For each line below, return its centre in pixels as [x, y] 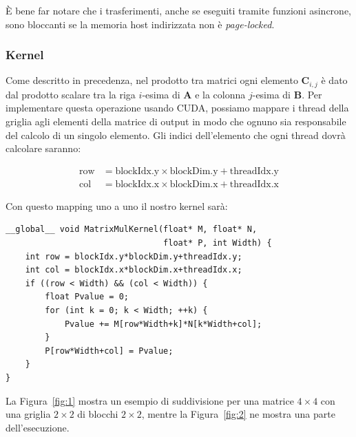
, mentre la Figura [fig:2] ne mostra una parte [238, 414]
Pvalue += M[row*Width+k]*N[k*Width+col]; [163, 324]
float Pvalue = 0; [87, 297]
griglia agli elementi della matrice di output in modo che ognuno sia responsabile [176, 121]
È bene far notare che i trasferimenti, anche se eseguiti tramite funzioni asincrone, [178, 10]
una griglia [28, 414]
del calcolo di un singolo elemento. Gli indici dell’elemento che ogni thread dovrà [176, 135]
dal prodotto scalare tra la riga [71, 94]
